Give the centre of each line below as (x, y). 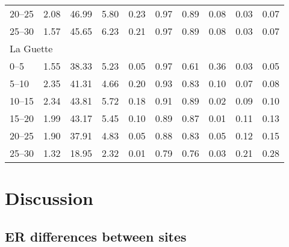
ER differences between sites (96, 236)
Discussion (49, 198)
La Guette (31, 48)
